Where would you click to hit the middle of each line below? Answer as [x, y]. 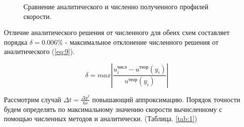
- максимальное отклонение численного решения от [142, 42]
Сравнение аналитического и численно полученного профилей [116, 6]
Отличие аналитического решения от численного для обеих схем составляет [117, 32]
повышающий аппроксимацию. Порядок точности [166, 99]
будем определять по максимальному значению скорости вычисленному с [113, 109]
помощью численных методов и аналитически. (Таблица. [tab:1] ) [101, 118]
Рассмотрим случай [33, 99]
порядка [16, 42]
